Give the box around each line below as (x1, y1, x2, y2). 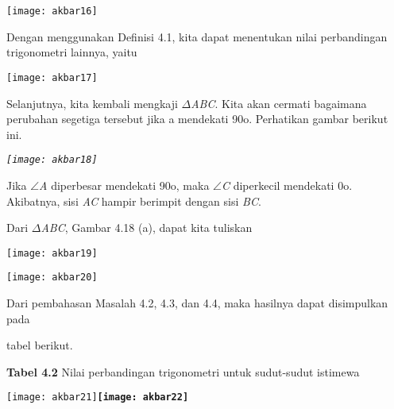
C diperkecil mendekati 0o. (221, 176, 353, 193)
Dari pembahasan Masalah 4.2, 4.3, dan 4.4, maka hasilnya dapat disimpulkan (6, 295, 388, 311)
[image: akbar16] (6, 6, 98, 17)
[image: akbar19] (6, 247, 98, 259)
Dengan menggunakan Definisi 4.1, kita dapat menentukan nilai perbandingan (6, 28, 388, 44)
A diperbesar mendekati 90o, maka (39, 176, 210, 193)
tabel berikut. (6, 337, 73, 353)
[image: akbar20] (6, 272, 98, 284)
